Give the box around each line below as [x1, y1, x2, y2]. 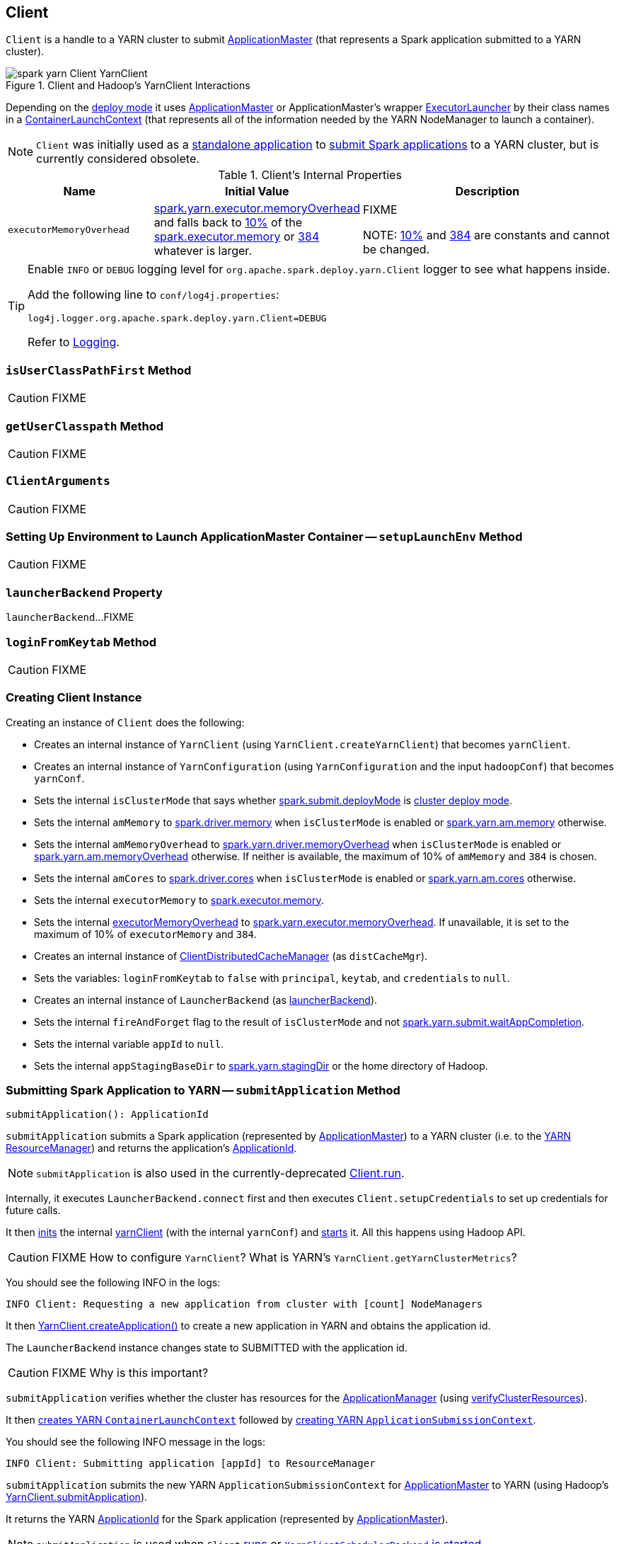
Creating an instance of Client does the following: [6, 716, 245, 728]
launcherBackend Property [6, 585, 163, 600]
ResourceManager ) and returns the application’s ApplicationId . [6, 1142, 297, 1155]
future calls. [6, 1204, 61, 1217]
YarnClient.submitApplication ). [6, 1491, 148, 1504]
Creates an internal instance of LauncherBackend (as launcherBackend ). [34, 993, 378, 1006]
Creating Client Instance [6, 690, 142, 705]
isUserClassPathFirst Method [6, 362, 192, 377]
